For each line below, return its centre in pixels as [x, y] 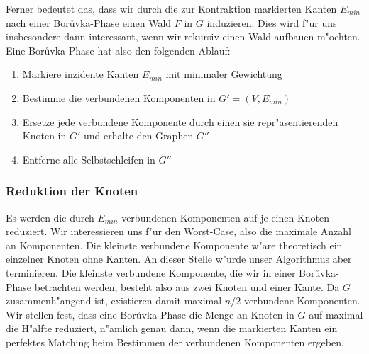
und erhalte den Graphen [138, 136]
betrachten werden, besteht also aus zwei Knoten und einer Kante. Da [187, 286]
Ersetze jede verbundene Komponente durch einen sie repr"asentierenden [180, 121]
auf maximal [336, 314]
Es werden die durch [50, 217]
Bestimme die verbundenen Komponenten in [119, 97]
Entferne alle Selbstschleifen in [89, 159]
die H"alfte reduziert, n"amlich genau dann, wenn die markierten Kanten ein [172, 328]
